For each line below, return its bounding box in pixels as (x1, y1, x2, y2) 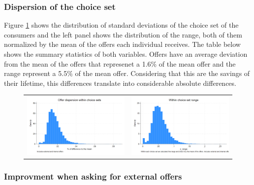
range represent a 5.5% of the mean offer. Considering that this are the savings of (4, 68, 250, 78)
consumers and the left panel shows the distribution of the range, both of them (4, 29, 242, 39)
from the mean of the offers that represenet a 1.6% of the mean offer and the (4, 58, 236, 69)
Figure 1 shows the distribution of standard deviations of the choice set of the (4, 20, 239, 30)
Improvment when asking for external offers (4, 170, 182, 182)
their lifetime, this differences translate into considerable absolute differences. (4, 77, 236, 88)
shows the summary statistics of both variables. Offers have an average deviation (4, 49, 248, 59)
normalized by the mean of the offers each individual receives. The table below (4, 39, 241, 49)
